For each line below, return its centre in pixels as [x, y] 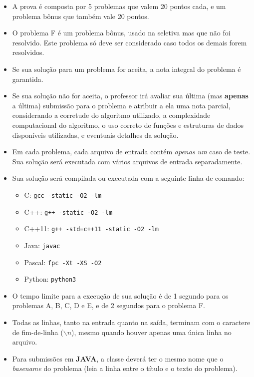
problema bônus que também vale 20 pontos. [81, 16]
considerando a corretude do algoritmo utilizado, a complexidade [111, 115]
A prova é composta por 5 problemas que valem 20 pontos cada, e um [119, 6]
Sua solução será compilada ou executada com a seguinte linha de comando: [128, 178]
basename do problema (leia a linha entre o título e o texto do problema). [125, 368]
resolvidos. [28, 52]
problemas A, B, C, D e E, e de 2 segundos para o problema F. [109, 305]
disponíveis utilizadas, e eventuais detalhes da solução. [95, 135]
